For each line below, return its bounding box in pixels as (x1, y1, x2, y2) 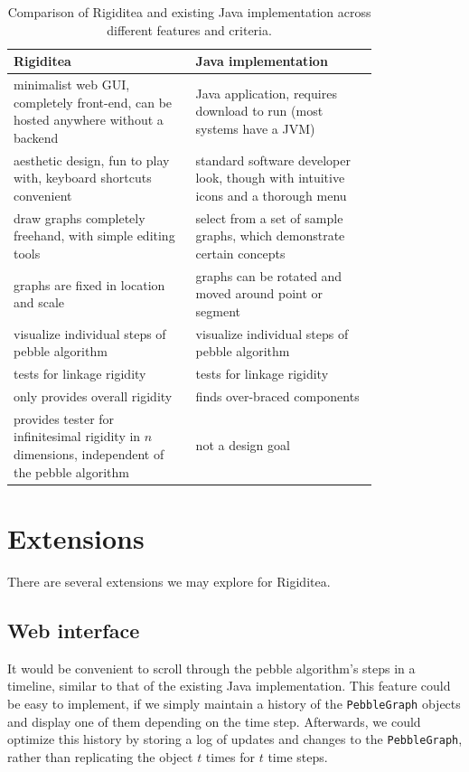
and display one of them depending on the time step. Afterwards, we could (7, 711, 421, 730)
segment (195, 301, 241, 320)
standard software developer (195, 150, 351, 169)
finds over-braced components (195, 387, 360, 406)
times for (205, 747, 256, 766)
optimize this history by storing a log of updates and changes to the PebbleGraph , (7, 730, 463, 748)
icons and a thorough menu (195, 185, 347, 204)
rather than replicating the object (7, 747, 193, 766)
